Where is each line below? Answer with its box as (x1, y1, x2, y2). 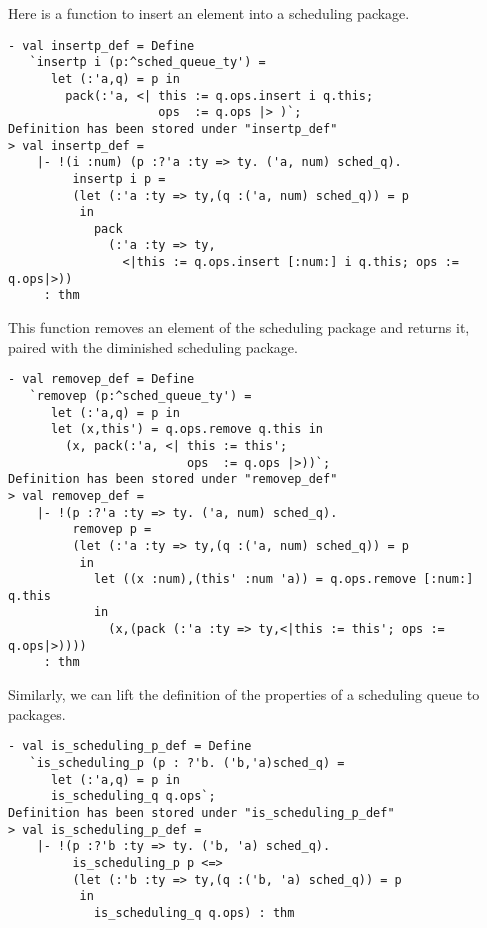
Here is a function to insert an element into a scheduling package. (8, 3, 410, 23)
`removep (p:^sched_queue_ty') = (29, 388, 252, 403)
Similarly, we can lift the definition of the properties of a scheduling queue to (8, 684, 480, 705)
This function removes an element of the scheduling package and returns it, (8, 317, 470, 338)
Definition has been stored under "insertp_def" (8, 121, 338, 136)
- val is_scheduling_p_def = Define (8, 739, 252, 754)
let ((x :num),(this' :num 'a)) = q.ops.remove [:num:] (93, 572, 474, 587)
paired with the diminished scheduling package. (8, 336, 298, 357)
